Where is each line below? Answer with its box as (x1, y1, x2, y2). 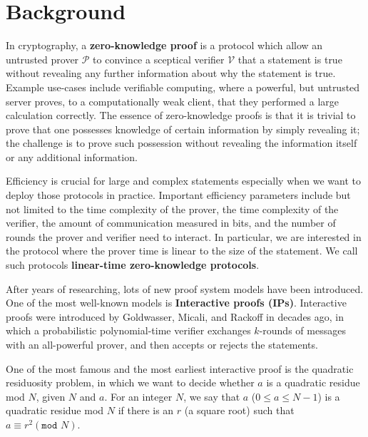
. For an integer (104, 389, 173, 403)
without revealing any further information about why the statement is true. (6, 66, 336, 81)
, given (36, 389, 66, 403)
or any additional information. (6, 149, 138, 164)
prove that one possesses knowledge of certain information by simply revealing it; (6, 121, 360, 136)
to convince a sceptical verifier (93, 51, 225, 66)
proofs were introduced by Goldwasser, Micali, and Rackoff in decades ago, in (6, 309, 344, 324)
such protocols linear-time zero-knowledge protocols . (6, 257, 260, 272)
